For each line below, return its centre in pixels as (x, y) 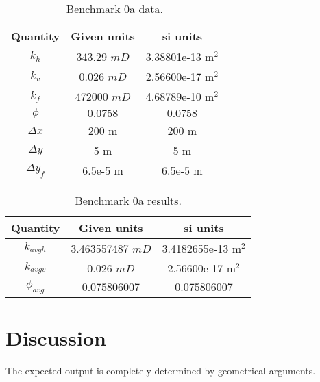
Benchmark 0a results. (128, 200)
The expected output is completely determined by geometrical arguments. (161, 371)
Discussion (56, 338)
